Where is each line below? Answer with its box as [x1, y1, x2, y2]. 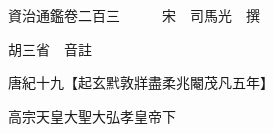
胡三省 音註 [7, 38, 92, 59]
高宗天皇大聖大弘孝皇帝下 [7, 105, 176, 126]
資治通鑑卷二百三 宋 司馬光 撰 [7, 5, 260, 25]
